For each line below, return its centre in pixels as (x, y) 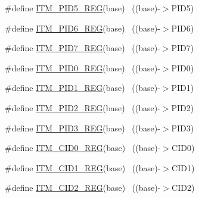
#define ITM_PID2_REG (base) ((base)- (83, 107)
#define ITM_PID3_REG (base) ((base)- (83, 128)
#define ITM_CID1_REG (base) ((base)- (83, 167)
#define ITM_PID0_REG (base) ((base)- (83, 67)
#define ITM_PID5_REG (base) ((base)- (83, 8)
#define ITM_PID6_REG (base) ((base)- (83, 28)
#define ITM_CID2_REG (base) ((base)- (83, 188)
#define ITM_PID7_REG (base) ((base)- (83, 48)
